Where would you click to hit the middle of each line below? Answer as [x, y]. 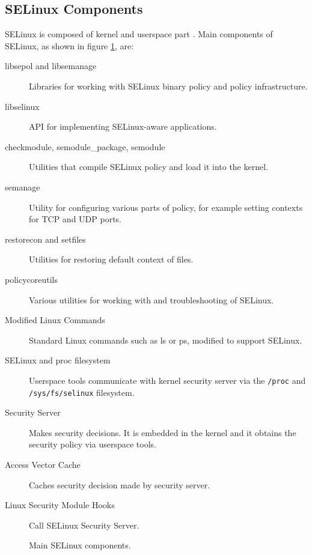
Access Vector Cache [43, 464]
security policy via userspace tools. [93, 444]
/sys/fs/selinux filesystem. [82, 392]
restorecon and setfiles [45, 239]
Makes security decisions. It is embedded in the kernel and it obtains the [163, 432]
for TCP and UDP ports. [75, 219]
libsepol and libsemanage [51, 66]
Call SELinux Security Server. [84, 525]
